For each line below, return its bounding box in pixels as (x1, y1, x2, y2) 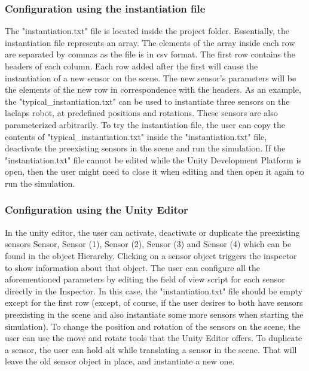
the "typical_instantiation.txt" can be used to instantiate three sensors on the (5, 95, 290, 107)
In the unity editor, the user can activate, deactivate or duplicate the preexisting (5, 226, 300, 238)
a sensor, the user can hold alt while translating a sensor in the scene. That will (5, 343, 297, 355)
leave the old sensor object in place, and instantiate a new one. (5, 355, 235, 367)
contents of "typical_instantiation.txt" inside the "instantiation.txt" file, (5, 130, 267, 142)
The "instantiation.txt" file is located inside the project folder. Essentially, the (5, 25, 289, 37)
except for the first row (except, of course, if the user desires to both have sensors (5, 296, 303, 309)
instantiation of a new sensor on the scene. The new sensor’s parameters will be (5, 71, 296, 84)
